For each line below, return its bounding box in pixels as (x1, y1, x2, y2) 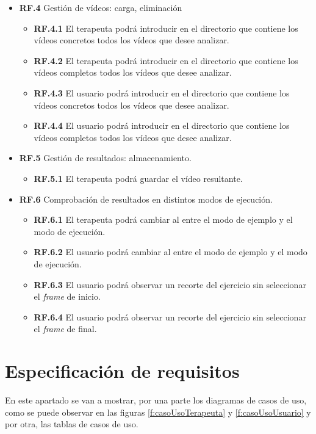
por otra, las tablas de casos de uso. (5, 418, 138, 430)
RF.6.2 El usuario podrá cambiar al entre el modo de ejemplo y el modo (34, 245, 307, 258)
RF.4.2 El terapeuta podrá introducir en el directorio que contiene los (34, 54, 298, 67)
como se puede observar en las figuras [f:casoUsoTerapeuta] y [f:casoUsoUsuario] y (5, 405, 311, 418)
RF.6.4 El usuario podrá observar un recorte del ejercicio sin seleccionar (34, 310, 306, 323)
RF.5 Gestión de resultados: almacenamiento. (19, 151, 192, 164)
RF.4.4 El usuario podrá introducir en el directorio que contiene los (34, 119, 290, 132)
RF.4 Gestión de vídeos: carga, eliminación (19, 1, 182, 13)
